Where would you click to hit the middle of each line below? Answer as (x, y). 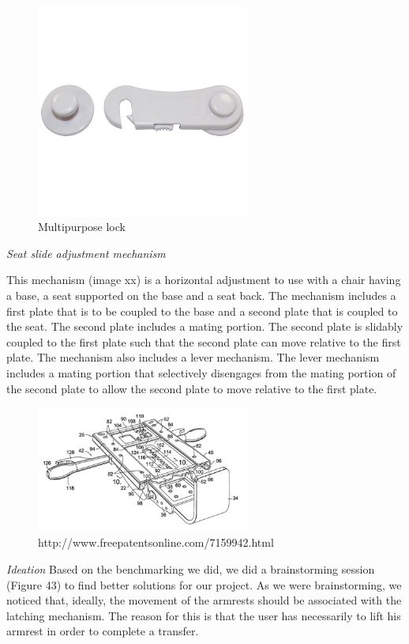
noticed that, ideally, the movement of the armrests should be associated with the (204, 600)
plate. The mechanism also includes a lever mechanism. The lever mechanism (193, 357)
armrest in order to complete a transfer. (103, 631)
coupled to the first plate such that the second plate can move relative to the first (204, 341)
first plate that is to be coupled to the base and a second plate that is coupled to (202, 311)
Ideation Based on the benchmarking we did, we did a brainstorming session (191, 569)
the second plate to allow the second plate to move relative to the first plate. (192, 388)
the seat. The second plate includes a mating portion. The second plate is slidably (205, 326)
